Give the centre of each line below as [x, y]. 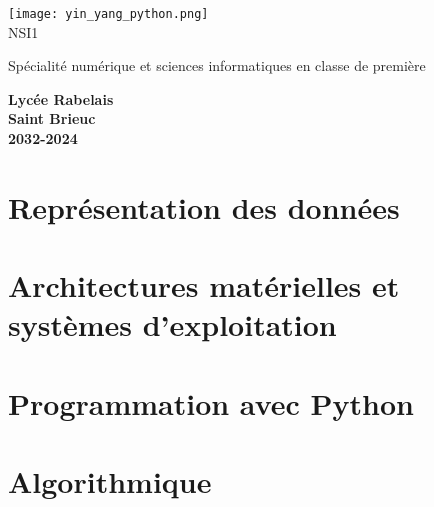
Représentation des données [204, 206]
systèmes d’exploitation [172, 324]
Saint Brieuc [52, 118]
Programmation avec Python [211, 402]
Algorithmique [110, 481]
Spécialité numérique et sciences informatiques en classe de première [217, 65]
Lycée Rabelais [61, 98]
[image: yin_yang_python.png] [108, 14]
